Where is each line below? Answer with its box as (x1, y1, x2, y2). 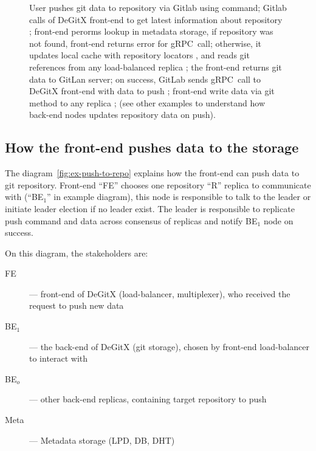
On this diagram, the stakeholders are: (5, 246, 148, 259)
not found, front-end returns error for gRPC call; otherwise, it (29, 36, 262, 49)
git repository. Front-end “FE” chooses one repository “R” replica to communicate (5, 178, 311, 191)
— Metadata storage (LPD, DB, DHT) (29, 433, 175, 446)
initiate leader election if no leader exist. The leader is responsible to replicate (5, 202, 295, 215)
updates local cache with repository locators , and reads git (29, 49, 250, 61)
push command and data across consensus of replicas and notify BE (5, 214, 258, 227)
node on (263, 214, 294, 227)
